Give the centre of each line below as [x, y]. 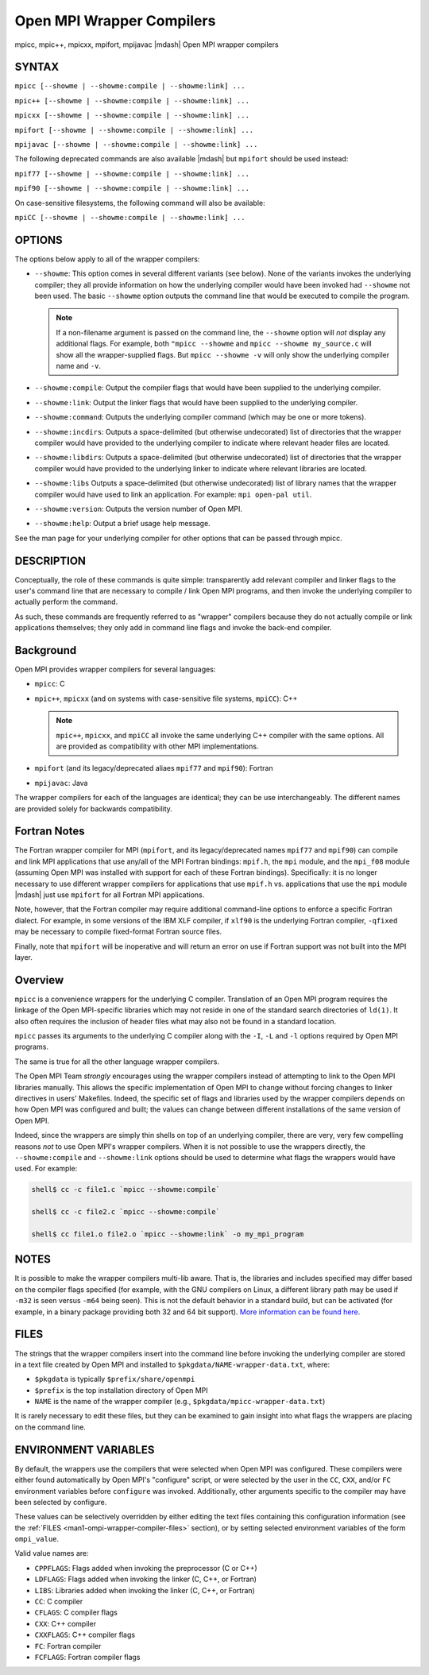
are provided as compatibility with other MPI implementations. [157, 746]
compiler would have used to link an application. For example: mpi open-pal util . [173, 494]
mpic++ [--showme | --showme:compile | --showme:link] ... [132, 101]
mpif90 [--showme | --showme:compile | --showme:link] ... [132, 188]
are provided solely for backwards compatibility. [93, 808]
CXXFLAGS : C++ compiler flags [85, 1635]
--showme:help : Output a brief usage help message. [122, 524]
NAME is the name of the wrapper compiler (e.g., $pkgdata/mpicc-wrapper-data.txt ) [180, 1402]
